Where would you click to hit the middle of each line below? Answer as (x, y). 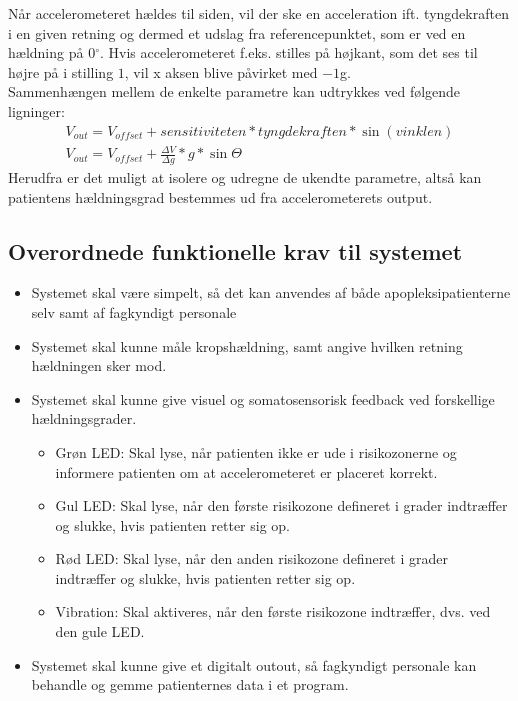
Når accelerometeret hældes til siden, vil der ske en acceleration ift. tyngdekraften (258, 13)
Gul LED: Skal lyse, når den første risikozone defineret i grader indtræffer (281, 505)
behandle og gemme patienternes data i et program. (190, 684)
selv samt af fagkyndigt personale (134, 311)
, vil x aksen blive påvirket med (221, 71)
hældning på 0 (52, 52)
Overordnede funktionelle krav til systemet (235, 250)
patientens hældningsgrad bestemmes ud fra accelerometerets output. (220, 196)
